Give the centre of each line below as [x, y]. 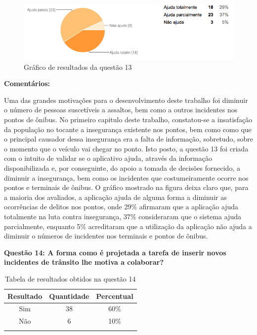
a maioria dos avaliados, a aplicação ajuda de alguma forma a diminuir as [115, 197]
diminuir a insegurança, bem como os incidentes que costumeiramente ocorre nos [126, 177]
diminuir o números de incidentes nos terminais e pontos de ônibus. [106, 236]
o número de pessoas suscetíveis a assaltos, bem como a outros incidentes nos [121, 110]
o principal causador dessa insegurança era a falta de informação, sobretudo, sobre [128, 139]
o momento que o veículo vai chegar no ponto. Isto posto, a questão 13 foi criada [126, 148]
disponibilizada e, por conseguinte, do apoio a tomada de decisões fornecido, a [122, 168]
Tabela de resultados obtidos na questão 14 [70, 278]
